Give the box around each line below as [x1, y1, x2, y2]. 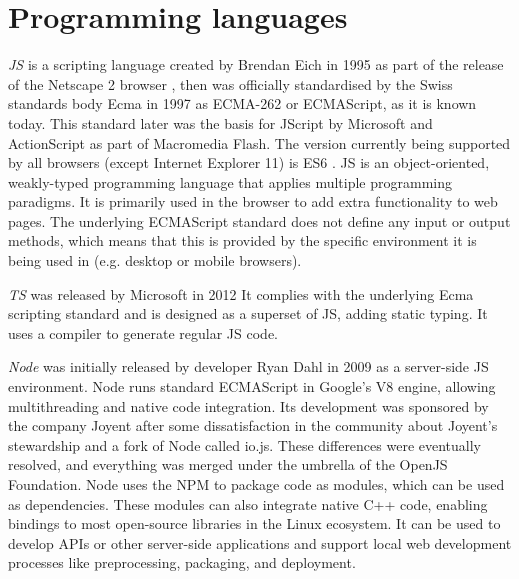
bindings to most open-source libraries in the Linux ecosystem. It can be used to [8, 513, 501, 534]
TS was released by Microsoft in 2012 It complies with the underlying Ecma [8, 283, 474, 304]
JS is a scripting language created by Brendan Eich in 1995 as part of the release [8, 54, 504, 75]
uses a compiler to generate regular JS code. [8, 322, 278, 343]
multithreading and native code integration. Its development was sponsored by [8, 395, 489, 416]
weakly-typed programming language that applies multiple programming [8, 171, 452, 192]
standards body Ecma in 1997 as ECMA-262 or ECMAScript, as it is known [8, 93, 477, 114]
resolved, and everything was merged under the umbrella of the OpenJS [8, 454, 448, 475]
